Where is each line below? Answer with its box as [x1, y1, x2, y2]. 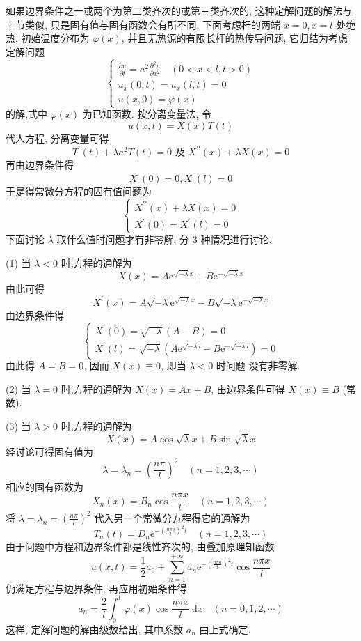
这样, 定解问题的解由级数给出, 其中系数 [6, 621, 184, 636]
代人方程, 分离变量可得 [6, 130, 109, 145]
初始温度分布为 [21, 31, 90, 45]
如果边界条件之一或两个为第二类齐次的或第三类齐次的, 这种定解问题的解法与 [6, 3, 353, 17]
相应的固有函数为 [6, 479, 83, 493]
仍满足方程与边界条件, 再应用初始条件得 [6, 580, 187, 595]
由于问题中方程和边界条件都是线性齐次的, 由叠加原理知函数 [6, 539, 275, 553]
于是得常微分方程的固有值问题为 [6, 184, 152, 199]
